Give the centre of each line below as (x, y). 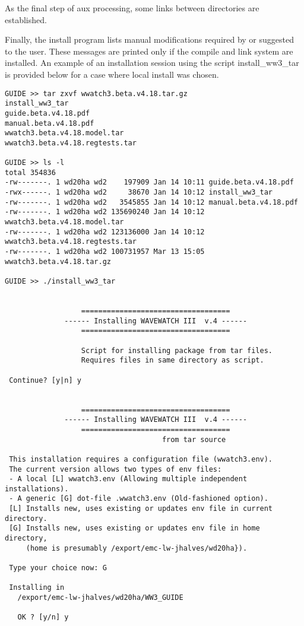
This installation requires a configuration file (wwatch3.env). (141, 459)
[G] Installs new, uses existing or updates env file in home (134, 528)
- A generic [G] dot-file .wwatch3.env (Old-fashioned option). (139, 499)
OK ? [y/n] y (43, 617)
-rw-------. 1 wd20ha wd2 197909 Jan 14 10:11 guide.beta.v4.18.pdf (149, 182)
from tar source (194, 439)
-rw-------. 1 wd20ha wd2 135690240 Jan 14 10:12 (105, 212)
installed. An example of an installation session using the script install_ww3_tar (152, 63)
